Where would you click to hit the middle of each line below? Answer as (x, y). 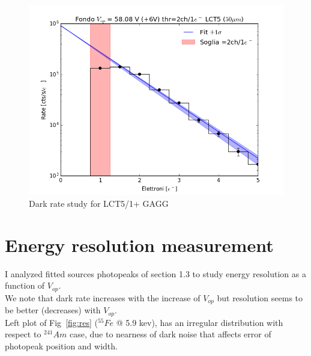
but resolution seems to (260, 297)
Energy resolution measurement (139, 244)
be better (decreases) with (53, 310)
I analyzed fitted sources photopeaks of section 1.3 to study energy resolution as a (155, 273)
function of (25, 285)
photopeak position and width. (61, 345)
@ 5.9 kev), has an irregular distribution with (200, 322)
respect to (23, 334)
